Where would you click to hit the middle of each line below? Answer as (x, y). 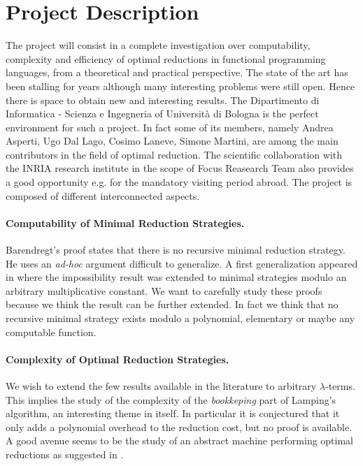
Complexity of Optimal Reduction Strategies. (118, 359)
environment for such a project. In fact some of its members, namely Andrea (170, 127)
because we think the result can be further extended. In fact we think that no (172, 304)
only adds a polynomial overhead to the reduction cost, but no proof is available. (179, 427)
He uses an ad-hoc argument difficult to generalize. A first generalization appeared (182, 263)
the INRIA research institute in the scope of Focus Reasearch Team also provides (180, 168)
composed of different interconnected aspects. (103, 195)
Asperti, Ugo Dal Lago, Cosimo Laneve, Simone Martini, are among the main (172, 141)
